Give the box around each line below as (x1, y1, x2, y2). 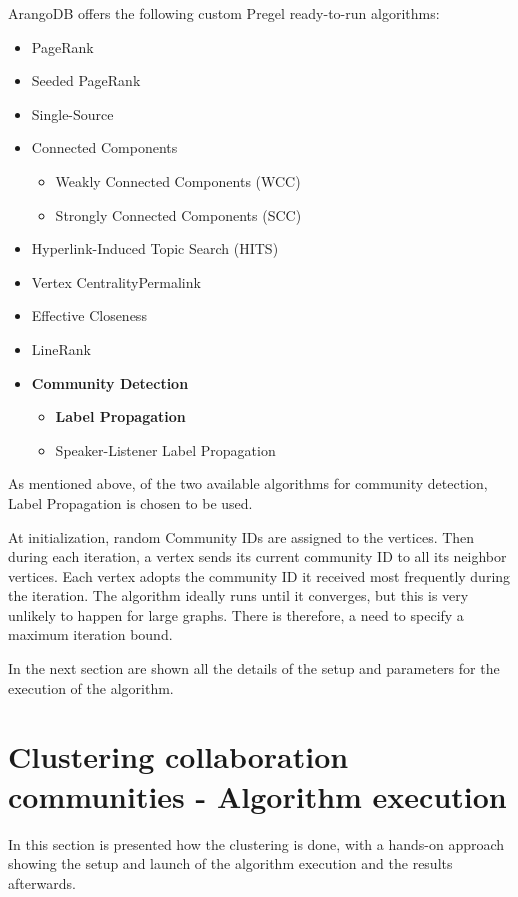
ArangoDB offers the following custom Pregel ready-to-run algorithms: (8, 3, 440, 23)
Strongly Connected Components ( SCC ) (55, 204, 302, 225)
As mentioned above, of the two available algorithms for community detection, (8, 473, 488, 494)
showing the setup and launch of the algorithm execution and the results (8, 853, 453, 874)
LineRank (31, 338, 91, 359)
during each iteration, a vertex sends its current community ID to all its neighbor (8, 546, 507, 567)
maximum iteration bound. (8, 624, 173, 645)
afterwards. (8, 872, 76, 893)
